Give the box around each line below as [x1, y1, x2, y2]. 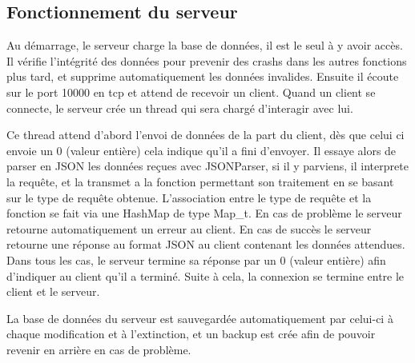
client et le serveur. [6, 283, 100, 300]
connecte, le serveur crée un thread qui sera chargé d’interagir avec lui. [6, 99, 353, 116]
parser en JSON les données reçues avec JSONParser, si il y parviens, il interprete [6, 158, 409, 174]
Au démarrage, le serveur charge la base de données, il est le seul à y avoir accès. [6, 37, 403, 54]
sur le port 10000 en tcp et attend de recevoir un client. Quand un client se [6, 83, 376, 100]
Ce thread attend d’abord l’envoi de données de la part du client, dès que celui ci [6, 126, 405, 143]
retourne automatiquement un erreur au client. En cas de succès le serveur [6, 220, 372, 237]
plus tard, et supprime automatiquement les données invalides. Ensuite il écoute [6, 68, 399, 85]
